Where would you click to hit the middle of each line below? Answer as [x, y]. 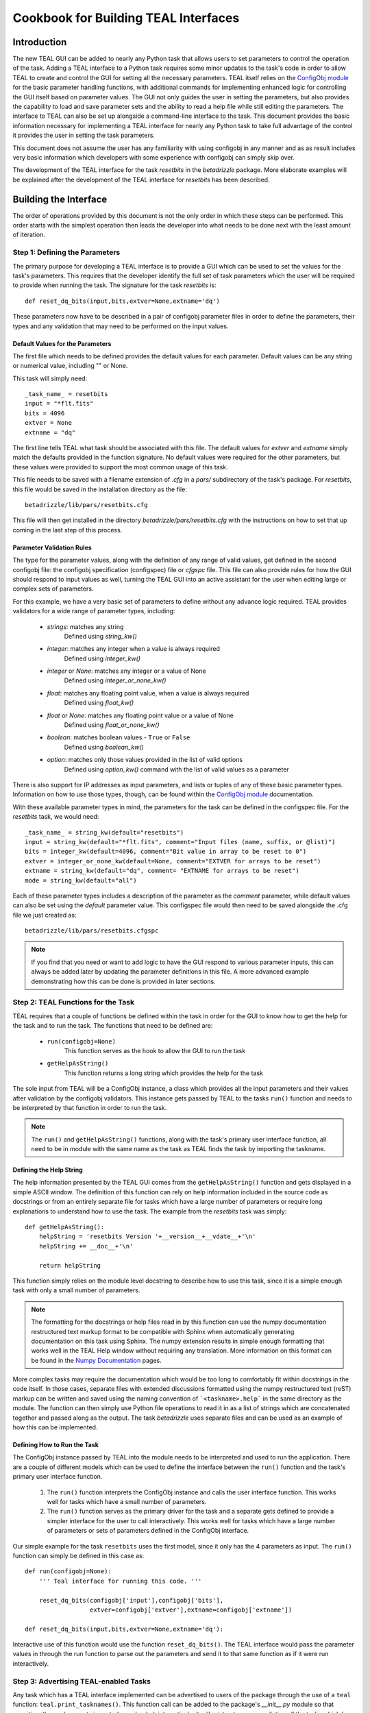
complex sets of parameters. [53, 589]
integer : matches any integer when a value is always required [134, 649]
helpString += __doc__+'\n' [86, 1246]
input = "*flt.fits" [59, 404]
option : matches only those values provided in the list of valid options [145, 760]
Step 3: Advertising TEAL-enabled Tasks [82, 1681]
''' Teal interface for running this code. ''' [120, 1581]
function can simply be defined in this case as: [78, 1555]
